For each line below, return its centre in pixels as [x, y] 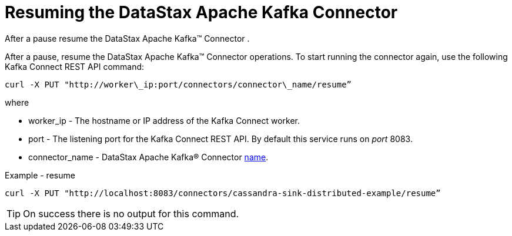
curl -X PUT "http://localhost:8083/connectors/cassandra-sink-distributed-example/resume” [223, 193]
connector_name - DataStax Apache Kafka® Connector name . [148, 157]
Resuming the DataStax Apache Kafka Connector [201, 12]
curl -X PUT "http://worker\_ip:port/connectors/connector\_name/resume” [178, 84]
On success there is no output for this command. [131, 213]
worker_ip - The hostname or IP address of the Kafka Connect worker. [164, 120]
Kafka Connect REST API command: [75, 66]
